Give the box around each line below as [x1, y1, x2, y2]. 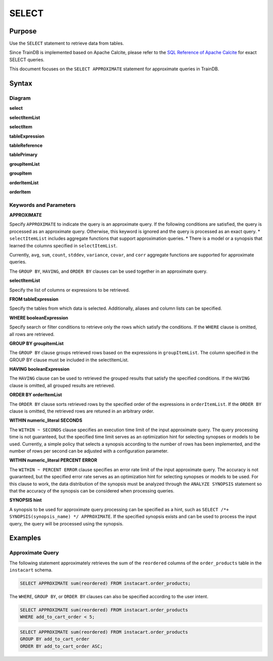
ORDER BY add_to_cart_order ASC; [20, 643, 103, 649]
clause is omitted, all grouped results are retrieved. [9, 382, 115, 388]
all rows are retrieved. [9, 331, 55, 337]
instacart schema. [9, 567, 53, 573]
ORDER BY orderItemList [9, 392, 62, 398]
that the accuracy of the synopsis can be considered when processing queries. [9, 487, 174, 493]
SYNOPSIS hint [9, 497, 42, 503]
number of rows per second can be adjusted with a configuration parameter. [9, 448, 169, 454]
